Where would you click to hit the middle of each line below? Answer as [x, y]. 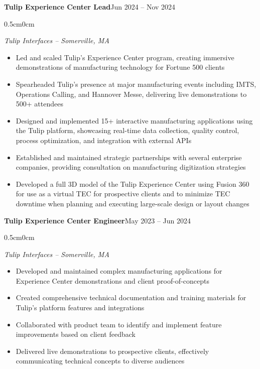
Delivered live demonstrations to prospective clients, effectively [112, 351]
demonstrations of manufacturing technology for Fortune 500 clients [120, 67]
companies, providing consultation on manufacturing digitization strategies [131, 167]
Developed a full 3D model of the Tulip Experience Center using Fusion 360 [133, 183]
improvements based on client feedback [76, 334]
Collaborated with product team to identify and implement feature [119, 324]
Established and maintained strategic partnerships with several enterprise [129, 157]
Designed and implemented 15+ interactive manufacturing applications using [134, 120]
